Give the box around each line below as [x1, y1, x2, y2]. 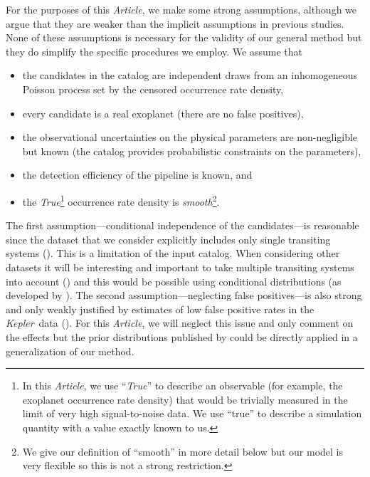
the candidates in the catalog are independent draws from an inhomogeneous [22, 68, 357, 83]
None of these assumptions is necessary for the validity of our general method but [6, 30, 362, 45]
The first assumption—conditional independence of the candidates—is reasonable [6, 218, 359, 233]
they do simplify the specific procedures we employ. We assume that [6, 43, 302, 58]
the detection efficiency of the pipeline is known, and [22, 167, 253, 182]
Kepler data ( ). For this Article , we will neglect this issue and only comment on [6, 315, 354, 330]
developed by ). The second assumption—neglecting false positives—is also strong [6, 288, 362, 303]
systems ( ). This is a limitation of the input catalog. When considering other [6, 246, 340, 261]
